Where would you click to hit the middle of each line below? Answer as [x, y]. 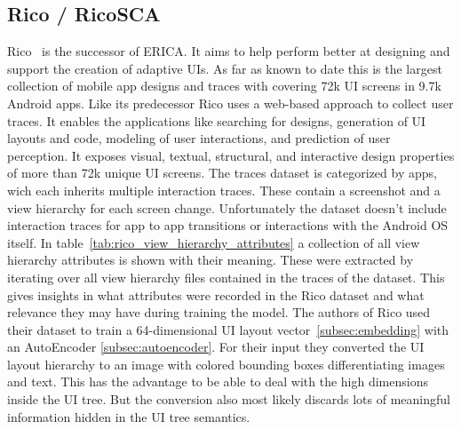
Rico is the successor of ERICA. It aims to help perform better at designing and [229, 51]
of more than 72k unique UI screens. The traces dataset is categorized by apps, [222, 173]
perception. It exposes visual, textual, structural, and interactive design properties [231, 155]
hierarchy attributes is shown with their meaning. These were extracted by [211, 260]
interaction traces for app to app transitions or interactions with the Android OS [228, 225]
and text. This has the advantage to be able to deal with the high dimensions [218, 381]
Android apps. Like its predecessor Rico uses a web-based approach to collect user [230, 103]
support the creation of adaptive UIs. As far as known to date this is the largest [225, 68]
